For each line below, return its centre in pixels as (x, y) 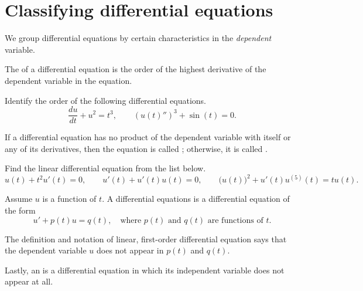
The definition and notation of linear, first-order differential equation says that (146, 238)
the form (20, 210)
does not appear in (130, 250)
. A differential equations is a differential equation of (196, 199)
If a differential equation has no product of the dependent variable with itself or (148, 137)
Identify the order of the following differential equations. (106, 100)
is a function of (69, 199)
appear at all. (29, 281)
